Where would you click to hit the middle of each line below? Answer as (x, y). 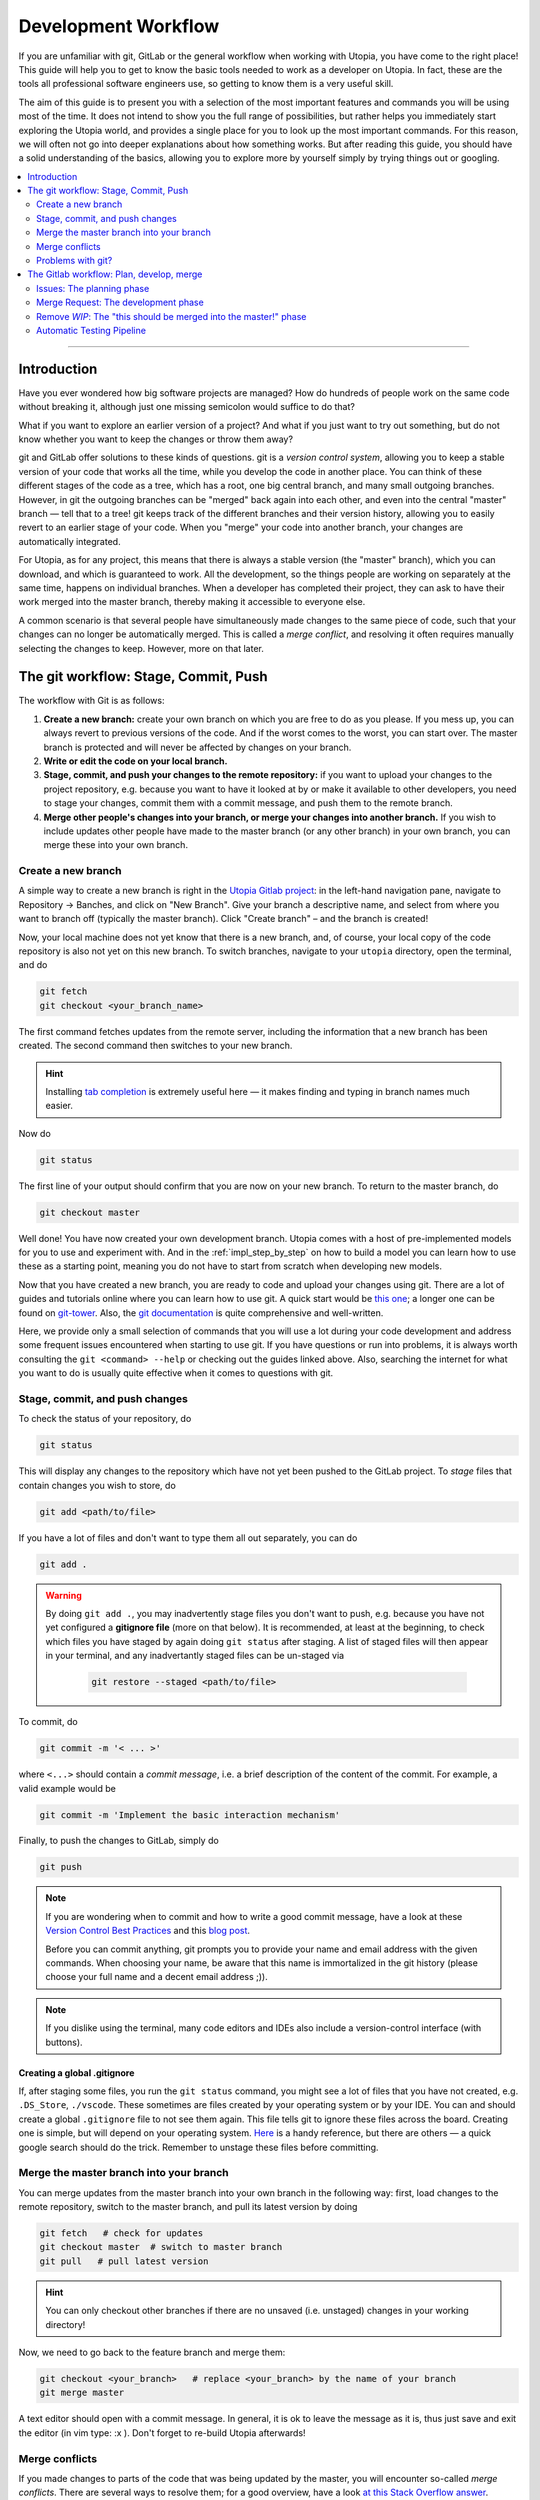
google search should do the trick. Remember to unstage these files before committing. (198, 2147)
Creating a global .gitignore (76, 2072)
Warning (63, 1595)
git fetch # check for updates (121, 2233)
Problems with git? (74, 261)
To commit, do (48, 1722)
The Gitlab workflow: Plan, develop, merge (115, 274)
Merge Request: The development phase (120, 302)
